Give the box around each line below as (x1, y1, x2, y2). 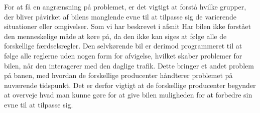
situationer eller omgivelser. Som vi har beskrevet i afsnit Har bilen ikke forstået (4, 21, 251, 31)
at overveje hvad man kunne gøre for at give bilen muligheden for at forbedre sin (4, 89, 252, 100)
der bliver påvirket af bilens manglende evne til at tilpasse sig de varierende (4, 11, 236, 21)
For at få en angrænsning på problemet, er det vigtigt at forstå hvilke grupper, (4, 1, 246, 11)
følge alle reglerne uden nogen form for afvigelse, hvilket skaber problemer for (4, 50, 242, 60)
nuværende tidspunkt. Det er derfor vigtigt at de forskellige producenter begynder (4, 79, 256, 90)
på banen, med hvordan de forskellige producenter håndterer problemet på (4, 70, 233, 80)
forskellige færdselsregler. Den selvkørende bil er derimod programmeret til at (4, 40, 242, 51)
